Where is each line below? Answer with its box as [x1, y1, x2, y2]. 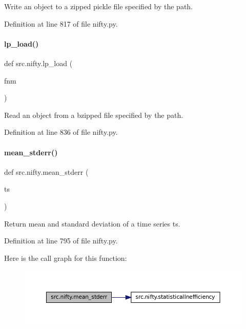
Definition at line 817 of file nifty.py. [4, 18, 118, 29]
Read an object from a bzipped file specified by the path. [4, 109, 183, 120]
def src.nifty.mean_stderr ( [4, 166, 89, 177]
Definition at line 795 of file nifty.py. [4, 235, 118, 246]
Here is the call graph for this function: [4, 252, 127, 263]
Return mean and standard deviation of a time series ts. [4, 218, 180, 229]
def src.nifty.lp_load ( [4, 57, 73, 68]
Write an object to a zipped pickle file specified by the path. [4, 1, 193, 11]
